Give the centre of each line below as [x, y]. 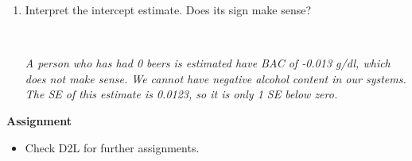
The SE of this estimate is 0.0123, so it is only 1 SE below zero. [181, 94]
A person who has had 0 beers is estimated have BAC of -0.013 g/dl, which [208, 63]
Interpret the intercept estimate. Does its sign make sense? [168, 10]
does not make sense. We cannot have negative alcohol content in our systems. [216, 78]
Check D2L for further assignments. [112, 147]
